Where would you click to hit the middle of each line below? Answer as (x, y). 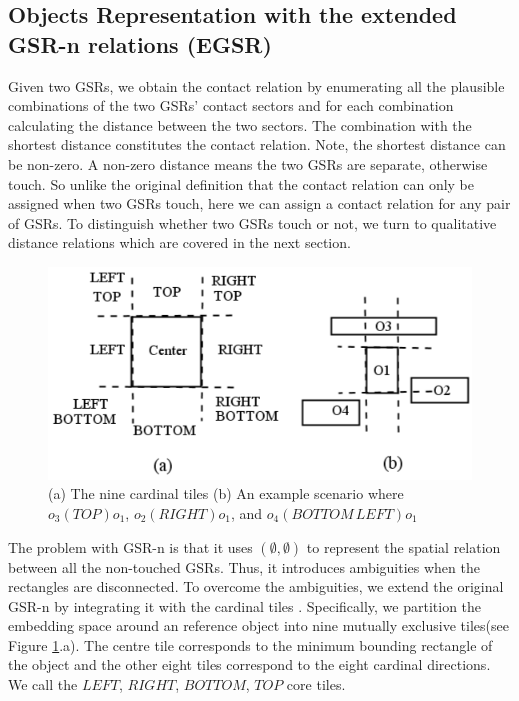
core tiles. (316, 684)
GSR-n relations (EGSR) (140, 43)
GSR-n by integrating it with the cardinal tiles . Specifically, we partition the (245, 605)
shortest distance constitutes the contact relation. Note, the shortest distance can (257, 144)
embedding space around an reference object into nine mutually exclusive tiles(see (258, 625)
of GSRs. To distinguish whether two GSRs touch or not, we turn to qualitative (252, 222)
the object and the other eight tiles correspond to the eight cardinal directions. (249, 664)
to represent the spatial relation (403, 546)
